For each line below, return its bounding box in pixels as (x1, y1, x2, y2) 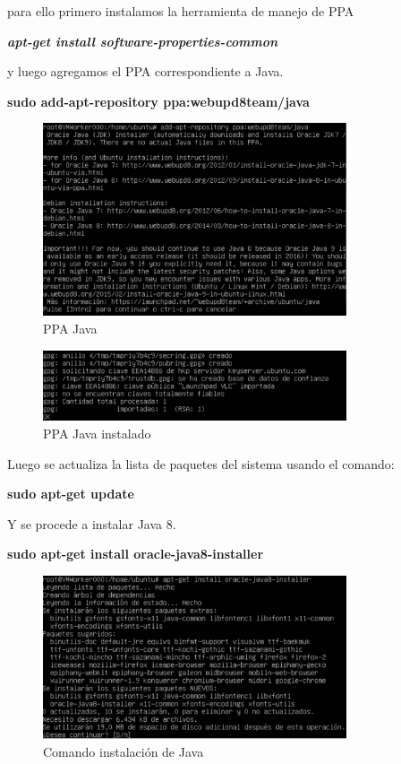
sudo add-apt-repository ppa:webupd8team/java (7, 91, 310, 110)
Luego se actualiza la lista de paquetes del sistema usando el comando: (7, 454, 395, 473)
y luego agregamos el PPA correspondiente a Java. (7, 62, 284, 81)
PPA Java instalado (43, 423, 151, 442)
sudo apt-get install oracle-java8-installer (7, 544, 264, 563)
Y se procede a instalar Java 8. (7, 514, 176, 533)
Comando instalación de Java (43, 742, 204, 760)
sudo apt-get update (7, 484, 134, 503)
